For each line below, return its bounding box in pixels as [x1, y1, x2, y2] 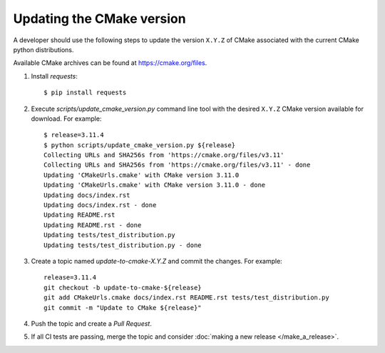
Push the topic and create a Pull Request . [31, 319, 153, 328]
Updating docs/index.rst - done [43, 201, 157, 209]
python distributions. [13, 45, 74, 54]
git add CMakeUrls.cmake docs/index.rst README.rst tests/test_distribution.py [43, 294, 329, 302]
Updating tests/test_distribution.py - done [43, 241, 202, 249]
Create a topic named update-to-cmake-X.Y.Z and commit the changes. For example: [31, 257, 283, 265]
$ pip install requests [43, 89, 127, 96]
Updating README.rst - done [43, 221, 142, 229]
